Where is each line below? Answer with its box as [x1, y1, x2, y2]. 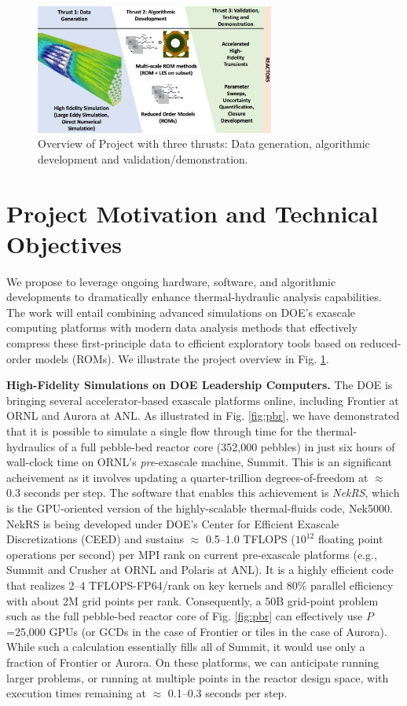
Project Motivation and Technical [6, 197, 379, 229]
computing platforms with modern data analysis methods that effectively [6, 319, 357, 336]
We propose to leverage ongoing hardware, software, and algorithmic [6, 273, 336, 289]
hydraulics [6, 438, 56, 454]
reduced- [360, 335, 401, 351]
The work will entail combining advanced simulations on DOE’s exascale [6, 303, 356, 320]
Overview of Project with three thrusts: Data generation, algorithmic [38, 135, 370, 152]
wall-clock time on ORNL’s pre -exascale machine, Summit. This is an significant [6, 454, 392, 470]
